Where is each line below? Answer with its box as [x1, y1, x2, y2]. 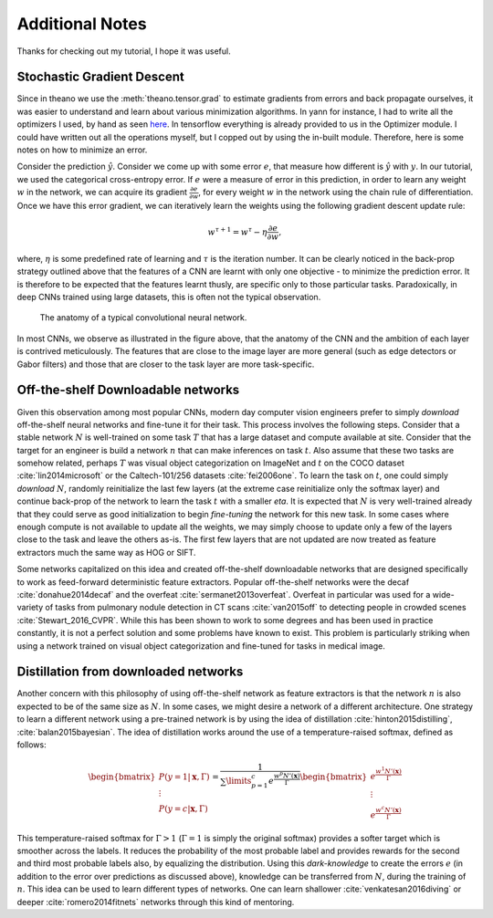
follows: [16, 739, 47, 750]
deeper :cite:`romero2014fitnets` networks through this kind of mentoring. [16, 896, 295, 907]
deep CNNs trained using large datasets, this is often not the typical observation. [16, 292, 321, 303]
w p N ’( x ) [273, 770, 300, 780]
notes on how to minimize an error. [16, 144, 148, 155]
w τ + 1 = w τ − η [207, 224, 268, 237]
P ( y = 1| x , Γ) [158, 771, 210, 782]
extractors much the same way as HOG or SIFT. [16, 547, 196, 558]
